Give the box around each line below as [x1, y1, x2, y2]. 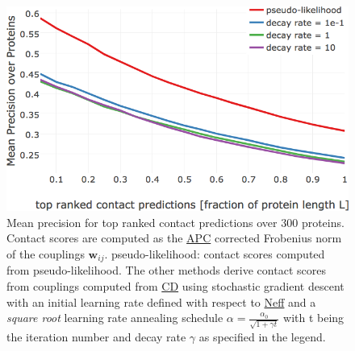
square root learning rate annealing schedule [6, 309, 223, 326]
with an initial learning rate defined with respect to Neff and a [6, 293, 316, 310]
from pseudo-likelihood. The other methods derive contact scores [6, 262, 326, 279]
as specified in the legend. [198, 328, 326, 345]
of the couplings [6, 245, 85, 262]
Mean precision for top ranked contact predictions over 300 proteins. [6, 213, 345, 230]
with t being [283, 309, 345, 326]
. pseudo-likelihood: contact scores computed [104, 245, 325, 262]
